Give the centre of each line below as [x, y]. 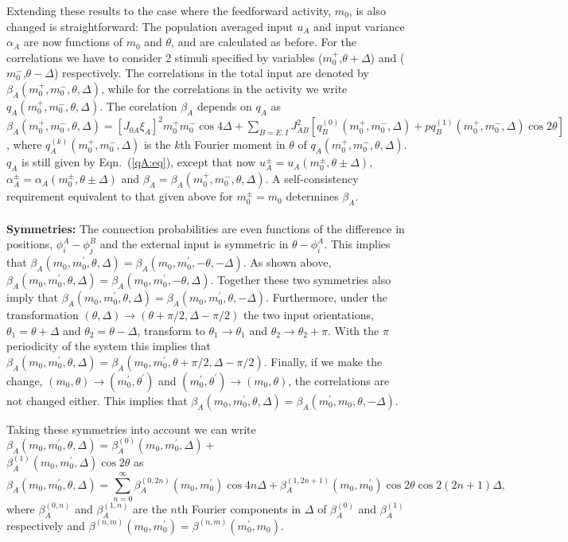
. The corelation [138, 105]
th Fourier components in [239, 508]
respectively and [46, 525]
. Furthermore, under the [327, 297]
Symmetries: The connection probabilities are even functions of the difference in [206, 228]
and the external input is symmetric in [194, 244]
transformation [43, 315]
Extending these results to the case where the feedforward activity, [169, 10]
